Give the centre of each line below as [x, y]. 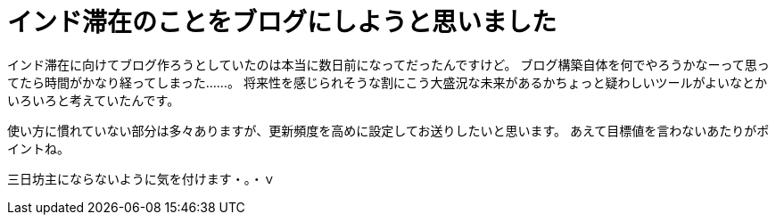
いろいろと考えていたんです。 [94, 100]
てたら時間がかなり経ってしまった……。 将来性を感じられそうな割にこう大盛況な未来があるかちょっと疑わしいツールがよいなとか [387, 82]
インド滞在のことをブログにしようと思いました [282, 22]
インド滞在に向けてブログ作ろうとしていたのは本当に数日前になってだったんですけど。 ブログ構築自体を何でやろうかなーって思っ [388, 64]
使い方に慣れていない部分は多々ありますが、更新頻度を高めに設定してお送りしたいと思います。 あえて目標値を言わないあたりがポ [388, 130]
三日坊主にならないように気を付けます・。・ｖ [141, 178]
